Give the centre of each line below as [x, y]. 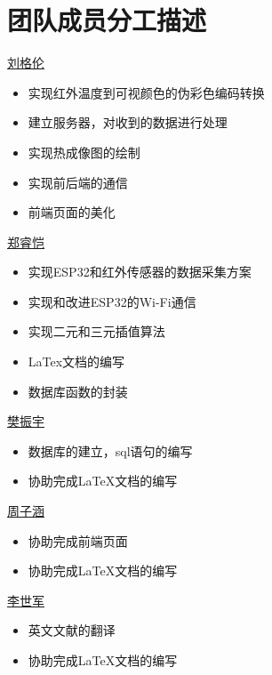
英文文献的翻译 [72, 630]
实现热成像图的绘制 [84, 152]
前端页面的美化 [72, 212]
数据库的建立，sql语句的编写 [110, 450]
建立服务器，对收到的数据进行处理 [128, 122]
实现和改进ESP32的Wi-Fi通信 [112, 301]
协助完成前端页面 [78, 540]
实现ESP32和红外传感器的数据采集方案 [140, 272]
